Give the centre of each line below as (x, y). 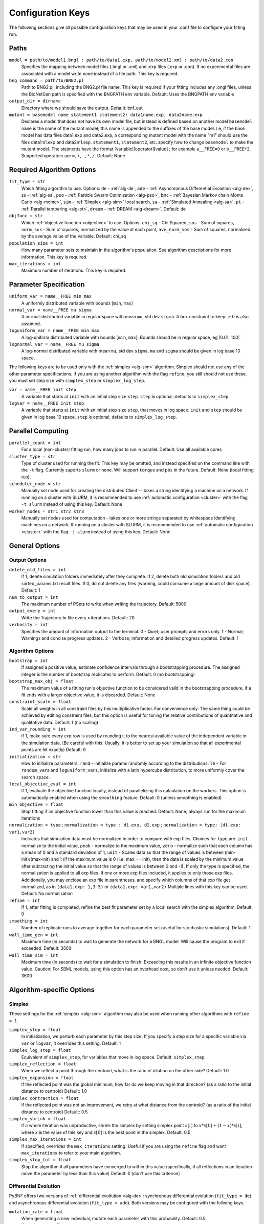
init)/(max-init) (36, 859)
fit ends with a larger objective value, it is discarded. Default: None (88, 695)
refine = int (25, 900)
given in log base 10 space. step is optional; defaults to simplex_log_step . (99, 417)
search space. (35, 777)
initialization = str (35, 757)
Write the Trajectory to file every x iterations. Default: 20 (78, 617)
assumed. (31, 324)
